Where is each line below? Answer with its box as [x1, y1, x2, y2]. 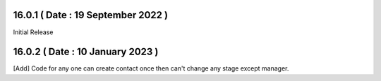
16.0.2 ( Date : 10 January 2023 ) [13, 46, 159, 58]
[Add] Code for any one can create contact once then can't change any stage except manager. [13, 64, 289, 73]
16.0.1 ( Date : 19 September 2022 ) [13, 9, 169, 21]
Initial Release [13, 28, 54, 36]
